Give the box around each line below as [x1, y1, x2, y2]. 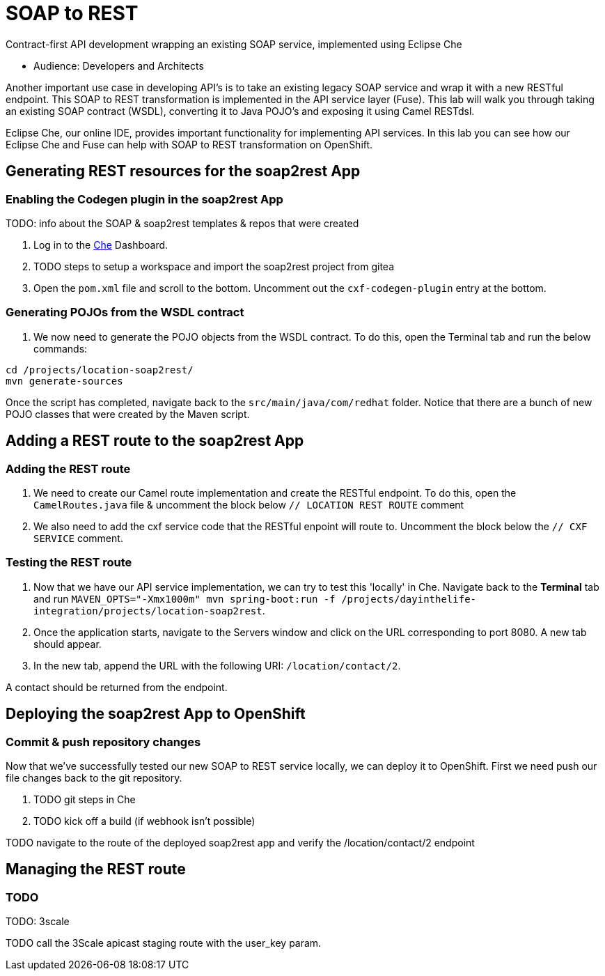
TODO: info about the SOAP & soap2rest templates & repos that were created [6, 217, 359, 229]
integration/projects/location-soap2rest [33, 605, 262, 617]
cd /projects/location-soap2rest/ [6, 364, 194, 375]
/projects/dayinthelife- [341, 593, 476, 605]
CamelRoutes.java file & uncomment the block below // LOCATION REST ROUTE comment [33, 498, 464, 511]
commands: [33, 342, 88, 355]
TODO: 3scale [6, 915, 70, 928]
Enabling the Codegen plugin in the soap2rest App [6, 192, 283, 206]
